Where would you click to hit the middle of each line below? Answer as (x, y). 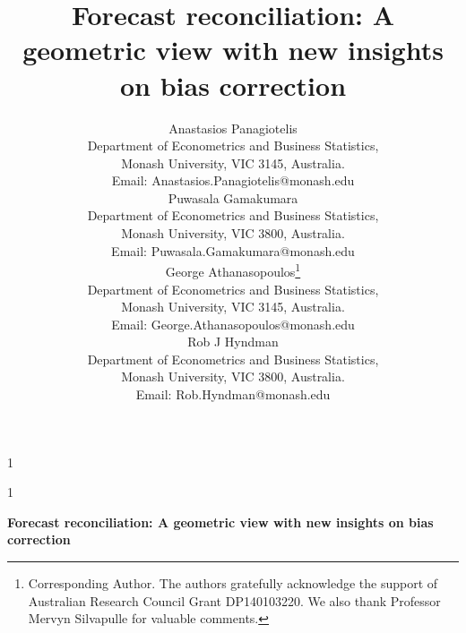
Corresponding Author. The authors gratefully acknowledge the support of (233, 583)
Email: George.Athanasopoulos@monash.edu (233, 324)
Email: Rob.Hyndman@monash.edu (233, 394)
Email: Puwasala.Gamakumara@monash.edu (233, 250)
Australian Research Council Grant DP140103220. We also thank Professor (234, 600)
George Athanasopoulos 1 (233, 270)
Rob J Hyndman (233, 342)
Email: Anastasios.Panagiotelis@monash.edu (233, 180)
